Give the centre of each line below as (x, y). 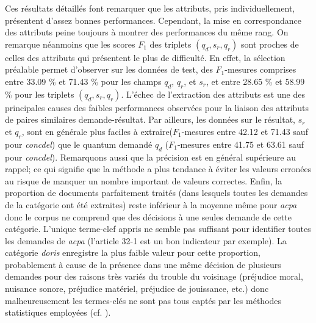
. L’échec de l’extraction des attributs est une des (213, 94)
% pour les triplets (40, 94)
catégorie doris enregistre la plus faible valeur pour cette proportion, (133, 252)
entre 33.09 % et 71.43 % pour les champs (83, 81)
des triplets (171, 44)
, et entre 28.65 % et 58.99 (255, 81)
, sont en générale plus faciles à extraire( (97, 131)
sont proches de (270, 44)
